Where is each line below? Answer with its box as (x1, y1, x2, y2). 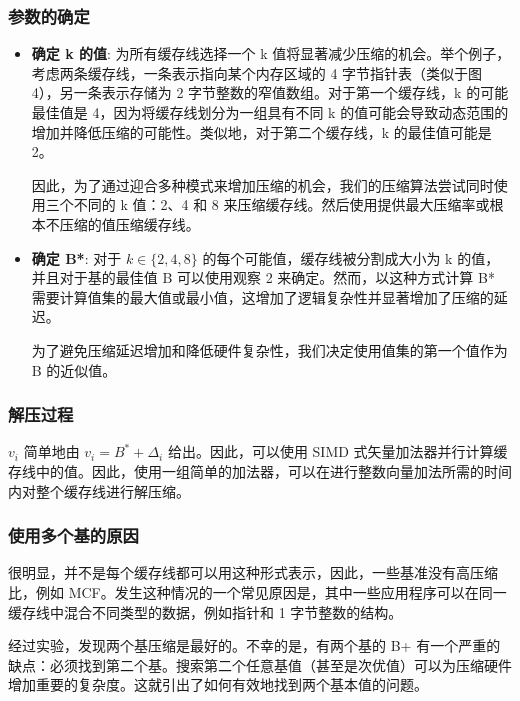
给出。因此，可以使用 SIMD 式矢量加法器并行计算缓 (167, 441, 508, 462)
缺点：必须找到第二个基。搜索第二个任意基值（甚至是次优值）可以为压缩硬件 (8, 654, 512, 675)
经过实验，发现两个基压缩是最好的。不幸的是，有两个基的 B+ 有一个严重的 (8, 635, 501, 656)
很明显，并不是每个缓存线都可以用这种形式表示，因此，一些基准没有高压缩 (8, 562, 498, 583)
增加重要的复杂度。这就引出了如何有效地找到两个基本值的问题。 (8, 674, 428, 695)
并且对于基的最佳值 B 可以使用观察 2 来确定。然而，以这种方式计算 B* (31, 267, 495, 288)
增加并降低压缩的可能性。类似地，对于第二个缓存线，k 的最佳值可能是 (31, 121, 492, 142)
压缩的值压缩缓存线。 (59, 213, 200, 234)
